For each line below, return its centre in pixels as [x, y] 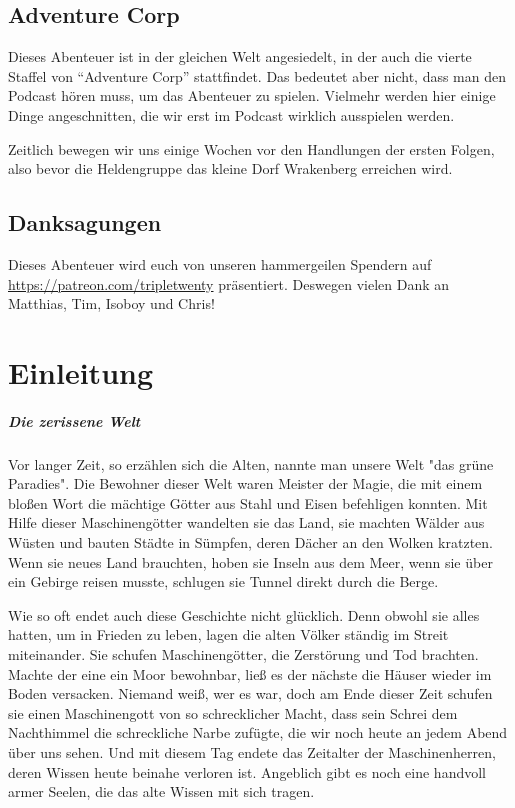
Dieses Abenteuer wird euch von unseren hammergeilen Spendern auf [220, 263]
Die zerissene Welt [74, 420]
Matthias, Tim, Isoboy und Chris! [111, 303]
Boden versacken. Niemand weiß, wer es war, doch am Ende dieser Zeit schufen [250, 693]
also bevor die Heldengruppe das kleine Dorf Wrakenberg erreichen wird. [230, 168]
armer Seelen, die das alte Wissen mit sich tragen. [161, 791]
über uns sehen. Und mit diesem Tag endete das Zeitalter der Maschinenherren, [252, 752]
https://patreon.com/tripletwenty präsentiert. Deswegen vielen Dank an [229, 283]
